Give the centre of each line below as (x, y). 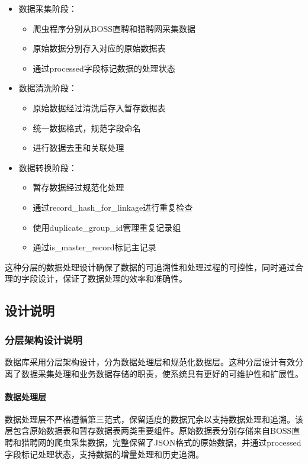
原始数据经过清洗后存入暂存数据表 (99, 107)
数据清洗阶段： (48, 88)
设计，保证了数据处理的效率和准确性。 (112, 278)
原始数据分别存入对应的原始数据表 (99, 48)
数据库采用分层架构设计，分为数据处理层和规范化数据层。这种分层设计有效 (150, 361)
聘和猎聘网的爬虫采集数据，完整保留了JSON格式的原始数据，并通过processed (153, 442)
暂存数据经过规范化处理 (78, 187)
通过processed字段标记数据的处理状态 (104, 68)
